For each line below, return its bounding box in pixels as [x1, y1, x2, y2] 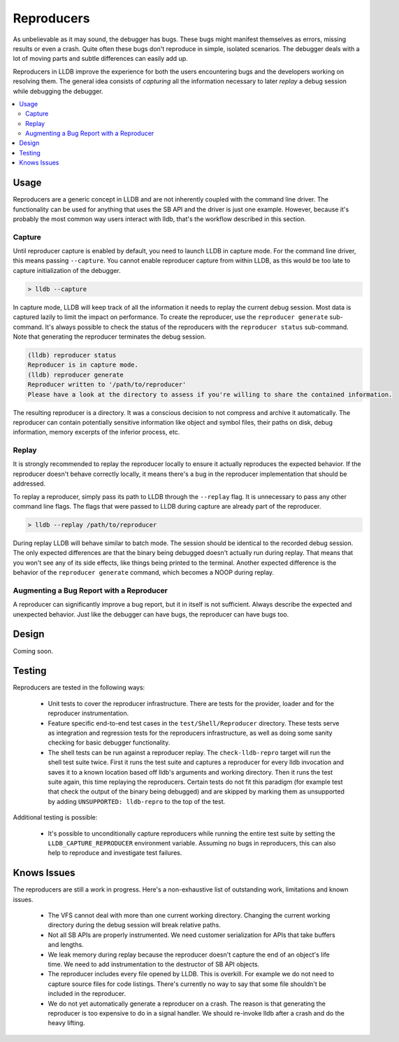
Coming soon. [13, 647, 54, 655]
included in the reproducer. [48, 990, 126, 998]
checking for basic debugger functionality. [48, 738, 171, 747]
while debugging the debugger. [13, 87, 103, 95]
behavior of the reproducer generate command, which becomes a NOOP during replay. [13, 568, 275, 577]
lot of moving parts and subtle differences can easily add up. [13, 55, 188, 63]
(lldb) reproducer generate [27, 371, 124, 379]
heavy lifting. [48, 1019, 85, 1027]
